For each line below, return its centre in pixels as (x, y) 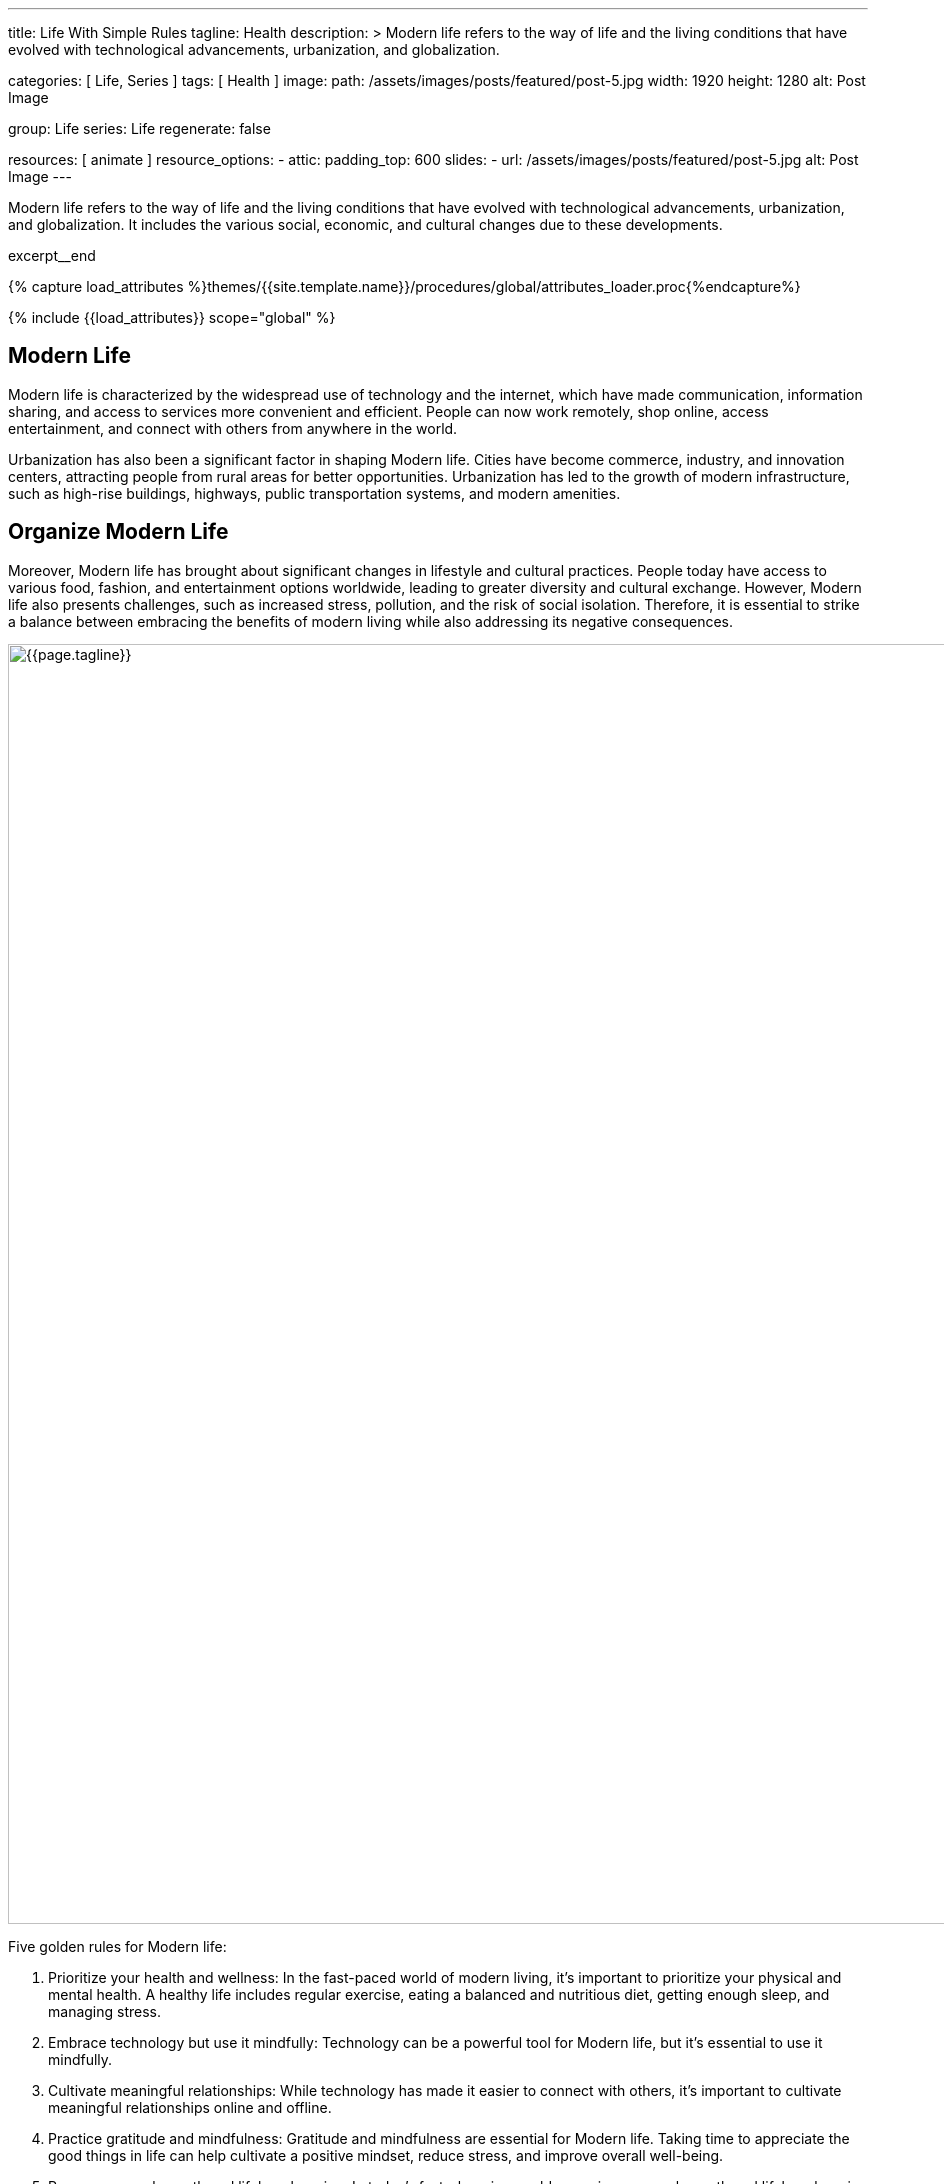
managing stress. (105, 2011)
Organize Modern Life (118, 532)
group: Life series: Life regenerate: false (139, 128)
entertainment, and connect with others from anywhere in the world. (233, 428)
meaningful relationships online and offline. (190, 2107)
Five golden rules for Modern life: (117, 1946)
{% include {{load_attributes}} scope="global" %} (172, 317)
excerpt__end (52, 255)
